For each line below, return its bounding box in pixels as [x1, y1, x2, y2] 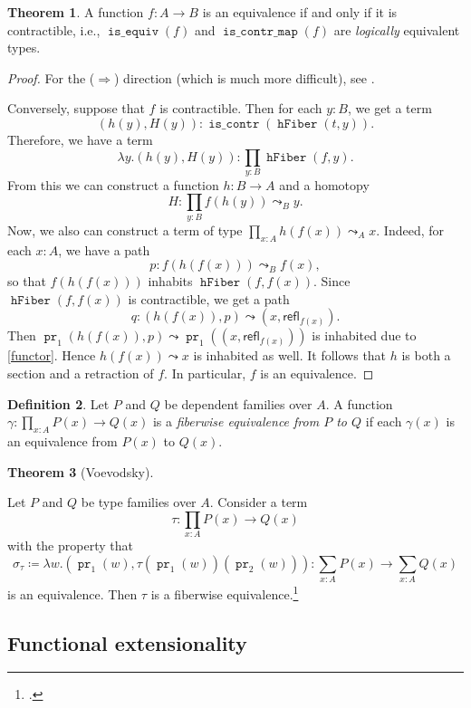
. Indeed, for [376, 220, 444, 239]
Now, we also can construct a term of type [7, 220, 243, 239]
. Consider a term [209, 493, 308, 512]
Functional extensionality [7, 628, 247, 656]
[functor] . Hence [7, 346, 96, 365]
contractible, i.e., [7, 20, 101, 39]
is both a [401, 346, 451, 365]
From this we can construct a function [7, 175, 219, 194]
